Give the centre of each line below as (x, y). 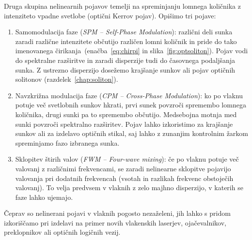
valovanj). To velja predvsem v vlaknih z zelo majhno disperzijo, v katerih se (129, 187)
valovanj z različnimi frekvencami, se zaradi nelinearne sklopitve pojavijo (123, 168)
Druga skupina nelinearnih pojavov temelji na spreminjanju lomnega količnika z (122, 6)
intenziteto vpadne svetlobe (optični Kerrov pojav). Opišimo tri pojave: (110, 15)
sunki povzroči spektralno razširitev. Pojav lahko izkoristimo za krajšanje (124, 124)
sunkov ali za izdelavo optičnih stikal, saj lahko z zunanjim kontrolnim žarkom (132, 133)
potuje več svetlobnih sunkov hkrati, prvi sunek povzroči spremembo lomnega (131, 105)
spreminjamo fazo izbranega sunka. (67, 142)
